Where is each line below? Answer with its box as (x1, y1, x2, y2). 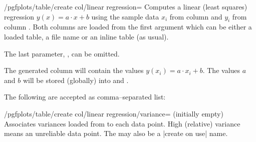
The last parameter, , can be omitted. (4, 48, 120, 58)
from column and (169, 11, 222, 21)
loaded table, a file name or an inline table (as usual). (4, 31, 169, 41)
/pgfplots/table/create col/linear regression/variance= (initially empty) (4, 108, 223, 118)
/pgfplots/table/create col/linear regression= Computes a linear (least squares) (4, 1, 247, 11)
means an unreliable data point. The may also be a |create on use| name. (4, 128, 228, 138)
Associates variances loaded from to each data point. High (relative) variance (4, 118, 240, 128)
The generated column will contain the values (4, 65, 144, 75)
